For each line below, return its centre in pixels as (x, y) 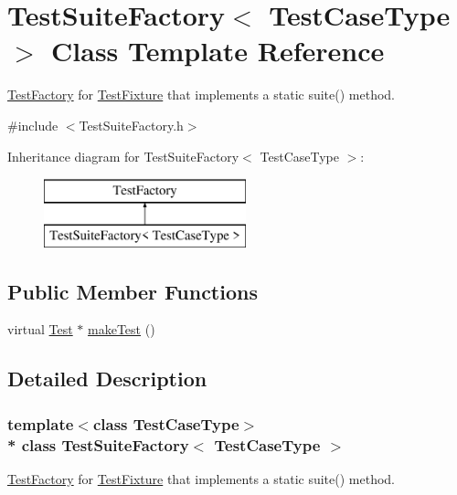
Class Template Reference (218, 51)
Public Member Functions (133, 291)
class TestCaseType (166, 423)
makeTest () (122, 329)
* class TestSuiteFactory (98, 444)
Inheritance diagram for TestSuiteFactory (123, 156)
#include (33, 125)
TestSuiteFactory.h (131, 125)
